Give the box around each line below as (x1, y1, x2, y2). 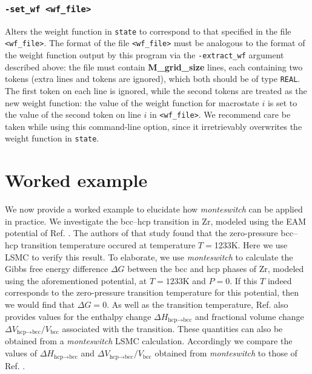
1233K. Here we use (214, 239, 288, 251)
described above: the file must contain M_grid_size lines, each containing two (5, 60, 303, 73)
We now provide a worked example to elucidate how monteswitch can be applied (5, 203, 303, 216)
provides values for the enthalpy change (5, 310, 151, 322)
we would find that (5, 297, 75, 310)
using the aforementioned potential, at (5, 274, 147, 287)
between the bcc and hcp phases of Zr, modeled (127, 262, 304, 275)
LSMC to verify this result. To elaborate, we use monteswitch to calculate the (5, 250, 293, 263)
